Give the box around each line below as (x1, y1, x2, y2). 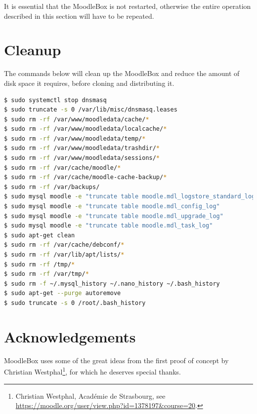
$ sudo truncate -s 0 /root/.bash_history (4, 299, 146, 306)
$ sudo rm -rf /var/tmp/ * (4, 270, 89, 278)
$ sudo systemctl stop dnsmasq (4, 96, 107, 104)
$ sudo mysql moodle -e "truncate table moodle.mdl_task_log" (4, 222, 213, 229)
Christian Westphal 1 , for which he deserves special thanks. (4, 365, 181, 376)
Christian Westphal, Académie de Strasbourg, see (15, 390, 166, 401)
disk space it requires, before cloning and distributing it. (4, 77, 174, 88)
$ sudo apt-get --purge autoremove (4, 290, 121, 297)
